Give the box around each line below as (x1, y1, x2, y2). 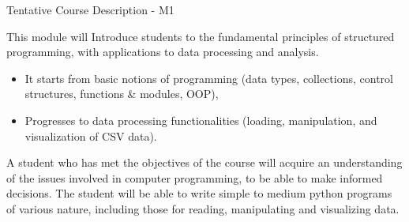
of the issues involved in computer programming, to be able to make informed (6, 169, 383, 186)
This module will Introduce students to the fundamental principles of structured (6, 28, 395, 44)
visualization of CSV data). (24, 127, 157, 144)
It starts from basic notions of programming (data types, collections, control (24, 70, 393, 86)
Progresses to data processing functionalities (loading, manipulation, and (24, 111, 377, 128)
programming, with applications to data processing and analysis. (6, 43, 319, 60)
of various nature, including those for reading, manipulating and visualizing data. (6, 200, 400, 216)
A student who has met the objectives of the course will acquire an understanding (6, 154, 403, 171)
